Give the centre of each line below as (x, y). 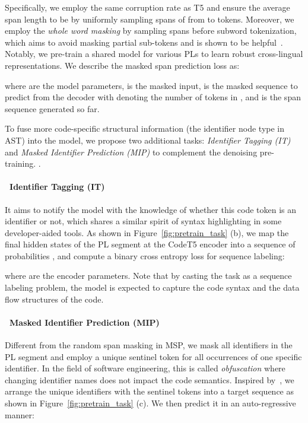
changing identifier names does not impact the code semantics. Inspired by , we (150, 379)
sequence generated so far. (52, 108)
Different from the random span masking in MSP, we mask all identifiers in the (149, 345)
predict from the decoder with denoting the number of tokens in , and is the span (153, 97)
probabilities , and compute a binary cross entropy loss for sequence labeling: (145, 255)
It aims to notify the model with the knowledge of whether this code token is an (151, 209)
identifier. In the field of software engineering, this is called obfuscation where (145, 368)
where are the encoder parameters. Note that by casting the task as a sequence (148, 276)
